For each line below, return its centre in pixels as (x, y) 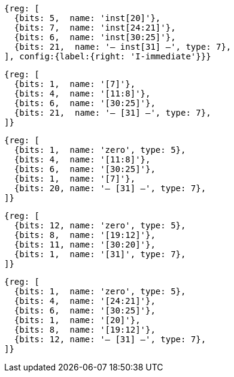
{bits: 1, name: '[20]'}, (77, 320)
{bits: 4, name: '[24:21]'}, (85, 301)
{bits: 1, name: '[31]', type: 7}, (100, 254)
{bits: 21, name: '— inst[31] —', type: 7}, (123, 47)
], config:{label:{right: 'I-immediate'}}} (108, 56)
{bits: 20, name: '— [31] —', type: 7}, (110, 188)
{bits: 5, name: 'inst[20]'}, (87, 18)
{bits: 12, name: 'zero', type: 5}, (100, 225)
